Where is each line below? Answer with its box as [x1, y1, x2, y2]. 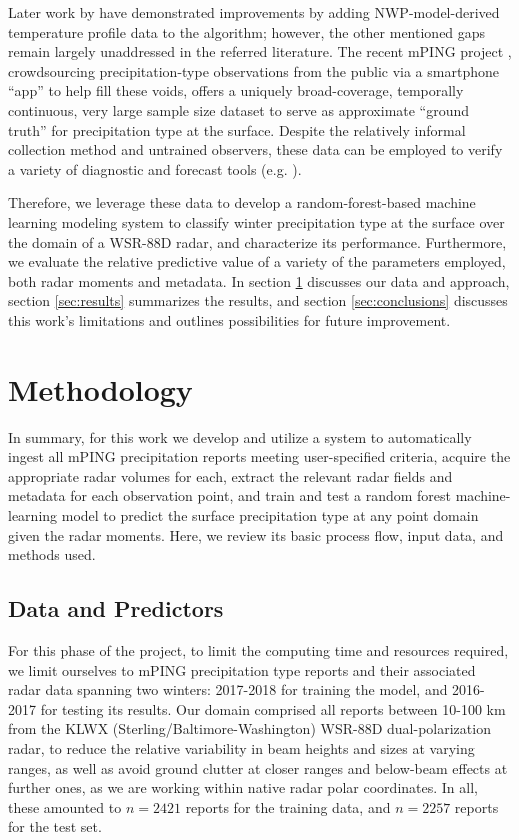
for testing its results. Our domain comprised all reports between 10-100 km [40, 698, 506, 719]
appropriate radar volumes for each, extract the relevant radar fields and [8, 465, 453, 486]
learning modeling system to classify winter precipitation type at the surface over [8, 211, 505, 232]
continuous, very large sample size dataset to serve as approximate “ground [8, 99, 470, 120]
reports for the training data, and [185, 796, 391, 817]
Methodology [8, 368, 193, 409]
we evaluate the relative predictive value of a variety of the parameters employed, [8, 251, 506, 272]
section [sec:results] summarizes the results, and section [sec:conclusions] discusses [8, 290, 508, 311]
